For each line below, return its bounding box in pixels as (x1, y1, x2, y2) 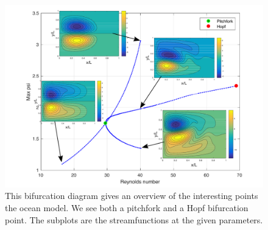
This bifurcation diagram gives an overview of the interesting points (5, 189, 258, 202)
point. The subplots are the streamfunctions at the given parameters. (5, 213, 263, 226)
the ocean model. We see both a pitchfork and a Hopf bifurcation (5, 201, 249, 214)
